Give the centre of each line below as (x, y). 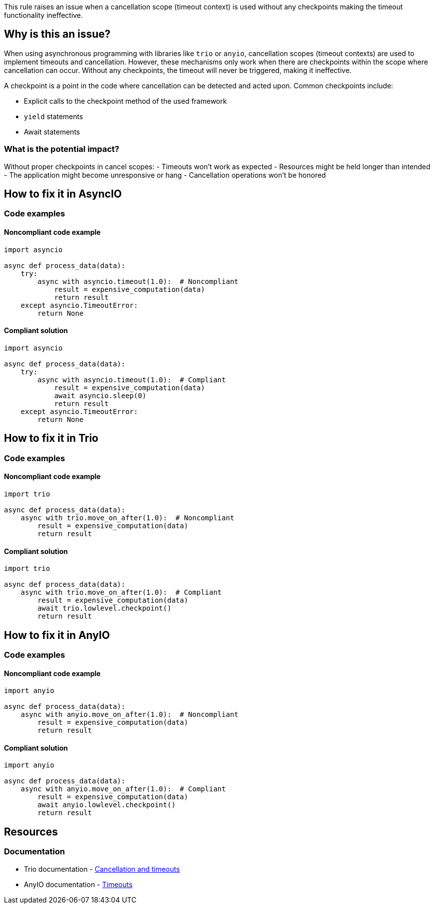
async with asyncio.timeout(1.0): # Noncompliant (138, 281)
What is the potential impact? (62, 149)
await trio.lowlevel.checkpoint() (105, 608)
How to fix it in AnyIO (57, 635)
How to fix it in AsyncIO (63, 194)
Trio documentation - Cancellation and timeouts (102, 869)
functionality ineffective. (43, 15)
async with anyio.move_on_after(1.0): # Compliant (123, 789)
